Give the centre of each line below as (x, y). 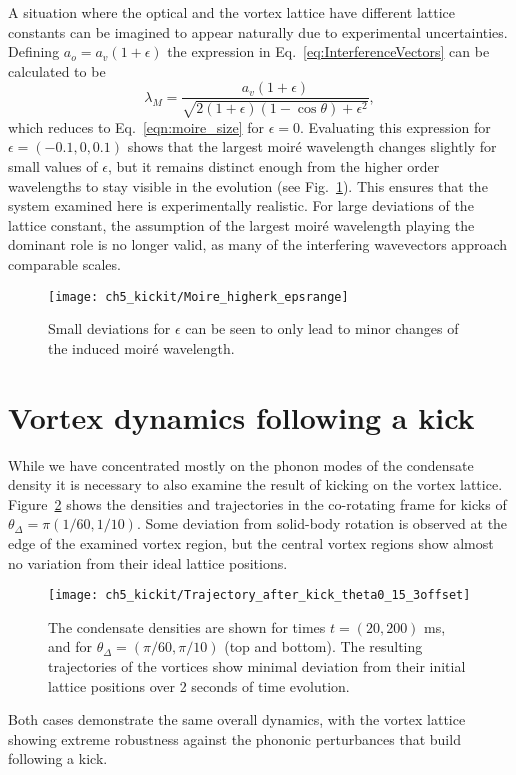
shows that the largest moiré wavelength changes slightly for (312, 146)
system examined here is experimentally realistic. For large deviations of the (241, 205)
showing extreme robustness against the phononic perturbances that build (234, 738)
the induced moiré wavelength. (141, 347)
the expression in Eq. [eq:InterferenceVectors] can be (328, 51)
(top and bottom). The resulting (323, 646)
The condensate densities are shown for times (187, 626)
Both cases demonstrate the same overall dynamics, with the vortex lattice (237, 719)
